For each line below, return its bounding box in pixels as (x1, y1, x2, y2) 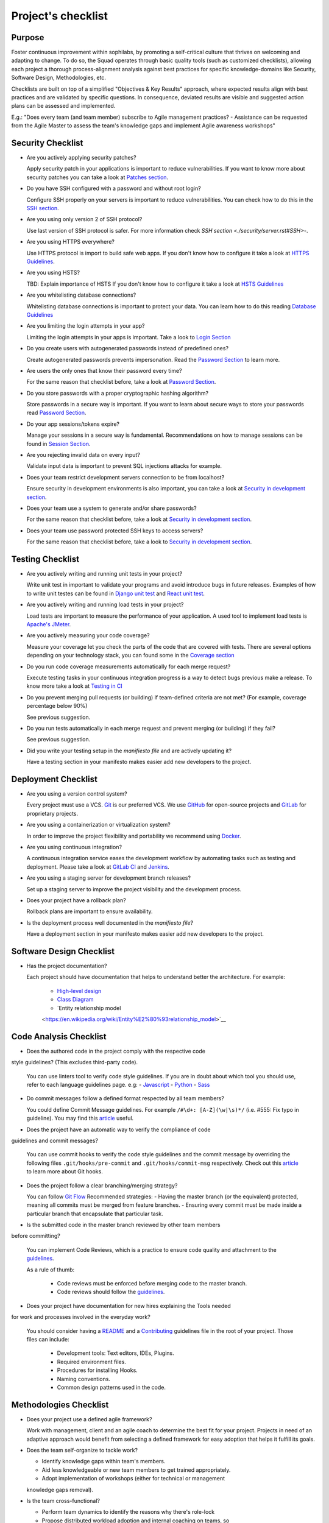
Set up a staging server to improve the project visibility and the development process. (26, 885, 242, 892)
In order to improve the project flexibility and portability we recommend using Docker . (26, 832, 241, 839)
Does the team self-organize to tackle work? (26, 1447, 138, 1454)
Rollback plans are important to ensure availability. (26, 908, 153, 915)
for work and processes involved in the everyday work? (11, 1313, 150, 1321)
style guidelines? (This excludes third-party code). (11, 1059, 138, 1066)
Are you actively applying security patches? (26, 154, 136, 161)
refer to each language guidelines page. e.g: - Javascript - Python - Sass (26, 1081, 210, 1089)
